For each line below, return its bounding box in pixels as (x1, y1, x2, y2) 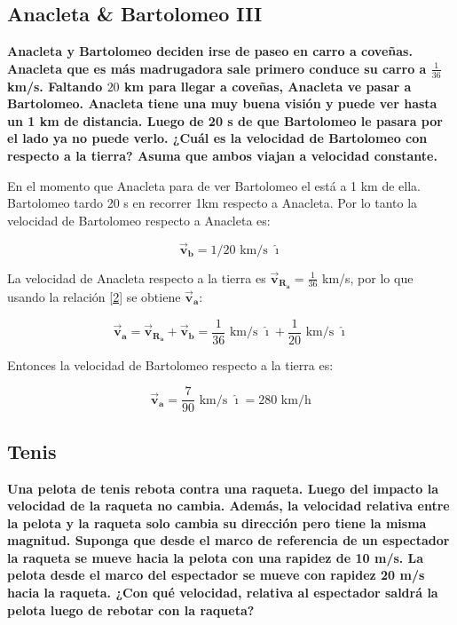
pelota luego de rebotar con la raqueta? (7, 600, 255, 619)
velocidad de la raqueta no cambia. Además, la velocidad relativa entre (7, 496, 450, 515)
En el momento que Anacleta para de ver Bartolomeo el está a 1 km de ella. (7, 176, 422, 194)
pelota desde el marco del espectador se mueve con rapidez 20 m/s (7, 566, 425, 584)
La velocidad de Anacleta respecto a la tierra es (7, 268, 266, 287)
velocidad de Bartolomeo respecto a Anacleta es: (7, 210, 271, 229)
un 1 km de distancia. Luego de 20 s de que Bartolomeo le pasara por (7, 111, 443, 130)
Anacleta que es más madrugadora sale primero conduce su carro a (7, 59, 427, 77)
